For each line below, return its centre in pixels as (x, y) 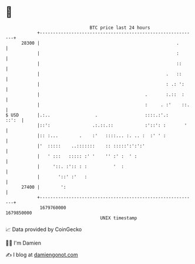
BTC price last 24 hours (120, 28)
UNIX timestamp (119, 218)
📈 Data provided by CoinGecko (44, 229)
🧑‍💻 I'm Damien (23, 243)
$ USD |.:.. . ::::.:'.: (87, 115)
